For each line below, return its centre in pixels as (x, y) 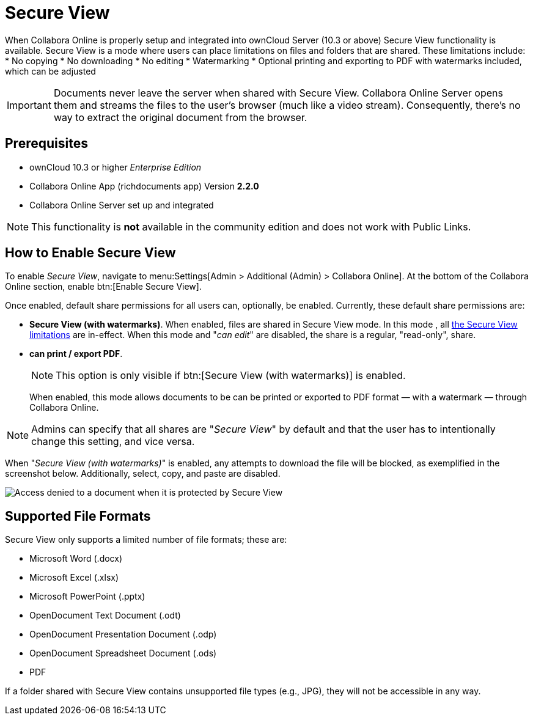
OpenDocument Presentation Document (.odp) (123, 634)
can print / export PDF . (76, 354)
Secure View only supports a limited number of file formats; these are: (146, 540)
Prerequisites (46, 144)
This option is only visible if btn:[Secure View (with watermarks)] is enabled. (231, 376)
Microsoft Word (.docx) (76, 559)
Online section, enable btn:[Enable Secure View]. (103, 287)
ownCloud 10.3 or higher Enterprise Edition (116, 167)
